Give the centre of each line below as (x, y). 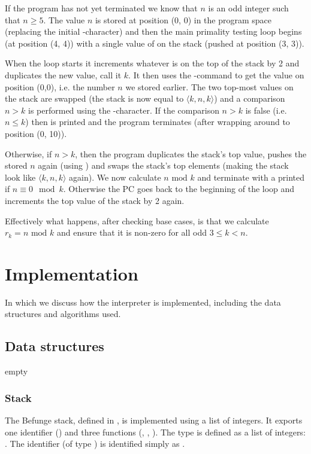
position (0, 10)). (36, 133)
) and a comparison (250, 98)
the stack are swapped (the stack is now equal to (94, 98)
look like (20, 177)
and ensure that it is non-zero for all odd (132, 232)
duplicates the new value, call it (63, 74)
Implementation (72, 273)
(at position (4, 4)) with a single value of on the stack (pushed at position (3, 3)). (155, 43)
